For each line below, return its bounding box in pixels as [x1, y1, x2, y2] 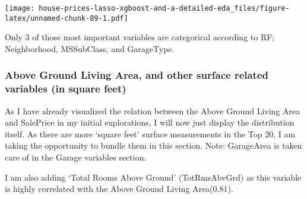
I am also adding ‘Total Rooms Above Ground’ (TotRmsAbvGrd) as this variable [5, 171, 302, 183]
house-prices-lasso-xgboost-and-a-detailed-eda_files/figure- [39, 4, 290, 12]
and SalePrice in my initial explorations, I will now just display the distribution [5, 116, 295, 129]
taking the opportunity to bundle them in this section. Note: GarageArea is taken [5, 139, 302, 152]
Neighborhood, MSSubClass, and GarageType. [5, 42, 175, 54]
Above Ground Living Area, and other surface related [5, 68, 269, 82]
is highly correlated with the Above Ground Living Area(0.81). [5, 182, 233, 195]
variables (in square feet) [5, 81, 126, 96]
